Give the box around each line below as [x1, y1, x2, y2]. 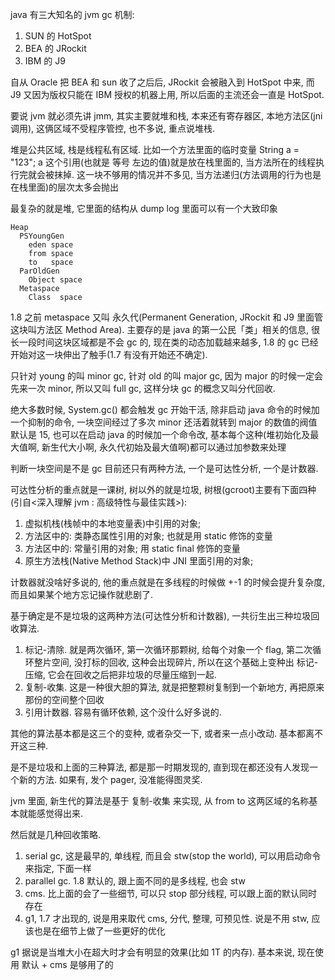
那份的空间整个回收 [24, 694, 105, 705]
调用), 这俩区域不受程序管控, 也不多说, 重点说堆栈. [10, 123, 216, 134]
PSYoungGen [19, 231, 65, 241]
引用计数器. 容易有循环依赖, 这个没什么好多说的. [24, 706, 222, 718]
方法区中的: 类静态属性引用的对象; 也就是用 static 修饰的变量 [24, 530, 273, 542]
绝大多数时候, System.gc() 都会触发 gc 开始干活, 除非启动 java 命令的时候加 [10, 404, 320, 415]
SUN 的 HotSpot [24, 30, 92, 42]
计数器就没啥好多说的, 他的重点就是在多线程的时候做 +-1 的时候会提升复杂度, [10, 576, 326, 588]
